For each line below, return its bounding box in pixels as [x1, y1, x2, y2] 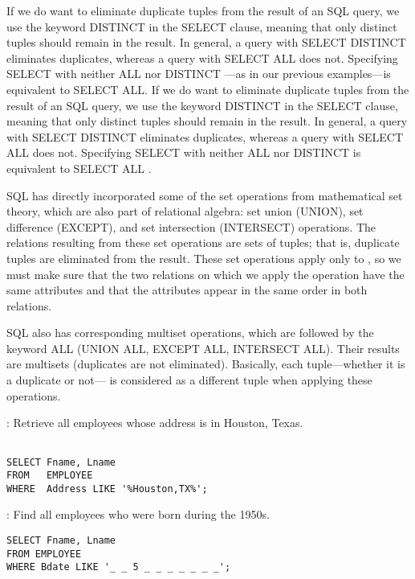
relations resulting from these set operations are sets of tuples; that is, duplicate [6, 234, 400, 251]
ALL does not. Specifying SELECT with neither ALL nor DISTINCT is [6, 144, 361, 161]
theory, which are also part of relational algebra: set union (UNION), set [6, 203, 364, 220]
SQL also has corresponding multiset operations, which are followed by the [6, 324, 374, 341]
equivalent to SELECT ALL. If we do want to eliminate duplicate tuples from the [6, 80, 409, 97]
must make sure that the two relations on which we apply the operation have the [6, 265, 405, 282]
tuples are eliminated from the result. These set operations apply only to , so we [6, 249, 401, 266]
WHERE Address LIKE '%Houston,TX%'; [6, 482, 208, 495]
